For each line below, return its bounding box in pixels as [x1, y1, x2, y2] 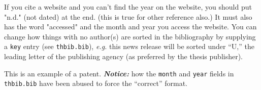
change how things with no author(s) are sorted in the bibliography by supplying [4, 31, 256, 41]
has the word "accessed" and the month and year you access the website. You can [4, 21, 257, 32]
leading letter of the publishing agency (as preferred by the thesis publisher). [4, 51, 243, 62]
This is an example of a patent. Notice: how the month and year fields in [4, 68, 234, 78]
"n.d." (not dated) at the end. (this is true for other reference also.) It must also [4, 11, 252, 22]
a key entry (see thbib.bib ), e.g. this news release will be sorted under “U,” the [4, 41, 254, 52]
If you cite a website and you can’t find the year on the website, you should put [4, 2, 252, 12]
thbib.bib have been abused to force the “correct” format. [4, 78, 187, 88]
